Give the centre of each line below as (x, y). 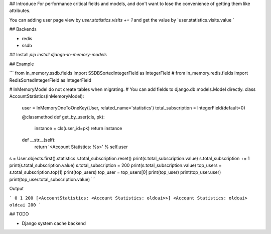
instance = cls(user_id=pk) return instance (78, 129)
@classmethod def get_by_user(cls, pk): (63, 117)
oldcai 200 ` (25, 205)
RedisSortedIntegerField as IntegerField (50, 80)
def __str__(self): (39, 140)
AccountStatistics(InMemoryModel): (47, 96)
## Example (22, 64)
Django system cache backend (54, 223)
